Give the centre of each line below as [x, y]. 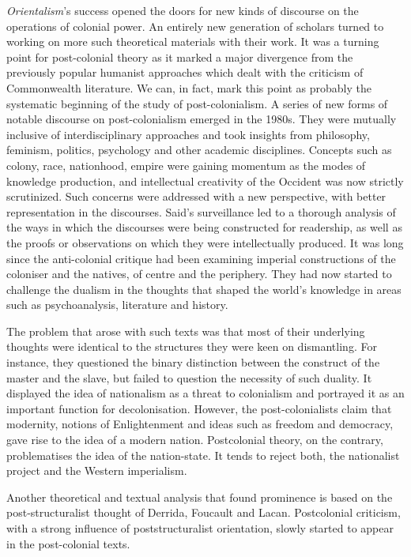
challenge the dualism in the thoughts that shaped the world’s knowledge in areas [204, 289]
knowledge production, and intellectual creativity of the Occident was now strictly [205, 181]
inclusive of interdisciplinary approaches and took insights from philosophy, [188, 134]
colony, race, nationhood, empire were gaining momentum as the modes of [186, 165]
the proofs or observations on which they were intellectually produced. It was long [205, 242]
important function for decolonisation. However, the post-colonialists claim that [199, 408]
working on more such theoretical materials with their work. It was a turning [193, 41]
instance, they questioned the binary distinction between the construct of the [193, 362]
